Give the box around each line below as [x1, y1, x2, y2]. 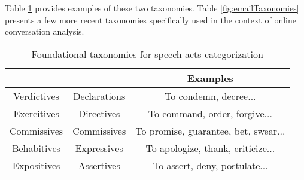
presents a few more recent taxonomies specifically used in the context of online [5, 13, 296, 26]
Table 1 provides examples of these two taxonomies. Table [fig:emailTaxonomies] [5, 2, 299, 14]
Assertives [78, 158, 120, 172]
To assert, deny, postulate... [152, 158, 268, 172]
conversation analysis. [5, 25, 84, 38]
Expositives [12, 158, 60, 172]
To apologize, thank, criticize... [145, 141, 275, 155]
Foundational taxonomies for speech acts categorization [31, 47, 263, 61]
